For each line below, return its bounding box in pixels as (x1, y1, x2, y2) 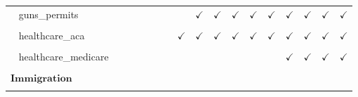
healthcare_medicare (18, 48, 109, 63)
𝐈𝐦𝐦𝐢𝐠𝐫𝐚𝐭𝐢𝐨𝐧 (11, 74, 72, 84)
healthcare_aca (18, 27, 85, 42)
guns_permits (18, 6, 79, 21)
